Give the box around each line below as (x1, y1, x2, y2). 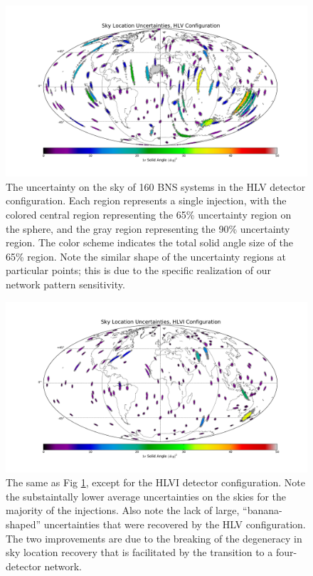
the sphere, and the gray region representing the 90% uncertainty (6, 221, 290, 236)
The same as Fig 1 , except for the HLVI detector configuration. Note (6, 475, 306, 490)
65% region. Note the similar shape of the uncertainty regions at (6, 248, 286, 263)
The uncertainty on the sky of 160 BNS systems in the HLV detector (6, 179, 306, 194)
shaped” (6, 517, 41, 532)
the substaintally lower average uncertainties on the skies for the (6, 488, 287, 503)
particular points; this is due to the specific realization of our (6, 263, 272, 278)
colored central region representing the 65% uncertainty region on (6, 206, 292, 221)
